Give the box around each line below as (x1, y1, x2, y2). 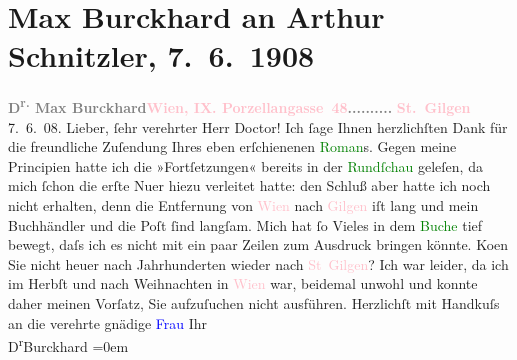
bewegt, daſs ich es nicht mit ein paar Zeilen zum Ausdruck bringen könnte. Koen (8, 234, 509, 255)
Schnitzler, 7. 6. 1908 (8, 35, 315, 76)
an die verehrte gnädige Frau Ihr (8, 312, 208, 333)
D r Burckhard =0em (8, 333, 129, 356)
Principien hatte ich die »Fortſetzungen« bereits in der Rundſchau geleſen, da (8, 155, 483, 176)
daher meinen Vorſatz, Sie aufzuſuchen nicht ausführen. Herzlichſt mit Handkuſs (8, 292, 500, 313)
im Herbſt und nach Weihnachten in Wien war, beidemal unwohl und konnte (8, 273, 478, 294)
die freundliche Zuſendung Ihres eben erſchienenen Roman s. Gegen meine (8, 136, 457, 157)
